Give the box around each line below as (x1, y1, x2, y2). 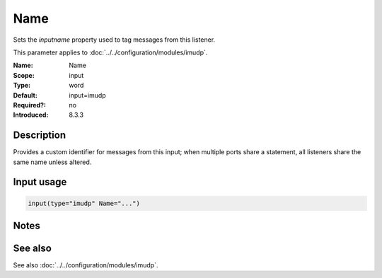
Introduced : (13, 110, 49, 120)
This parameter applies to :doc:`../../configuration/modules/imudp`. (13, 48, 208, 57)
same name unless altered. (13, 158, 92, 166)
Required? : (13, 100, 46, 109)
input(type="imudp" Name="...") (28, 199, 141, 207)
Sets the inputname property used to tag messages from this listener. (13, 35, 216, 44)
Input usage (13, 176, 67, 188)
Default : (13, 91, 38, 99)
